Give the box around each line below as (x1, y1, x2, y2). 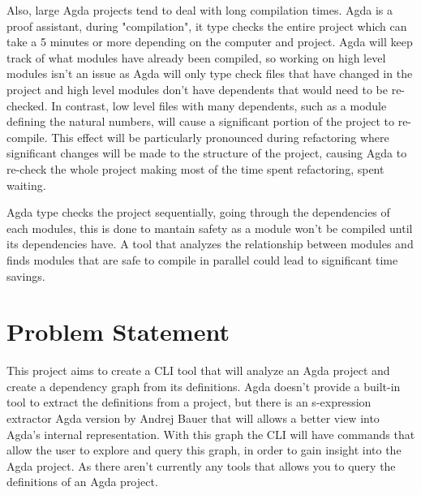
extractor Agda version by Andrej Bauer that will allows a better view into (6, 410, 380, 426)
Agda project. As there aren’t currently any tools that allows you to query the (6, 457, 396, 474)
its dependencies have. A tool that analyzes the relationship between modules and (6, 235, 414, 252)
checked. (6, 97, 48, 114)
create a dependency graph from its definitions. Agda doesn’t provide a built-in (6, 377, 401, 394)
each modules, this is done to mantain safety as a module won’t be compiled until (6, 219, 413, 236)
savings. (6, 267, 45, 284)
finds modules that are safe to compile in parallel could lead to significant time (6, 251, 398, 268)
